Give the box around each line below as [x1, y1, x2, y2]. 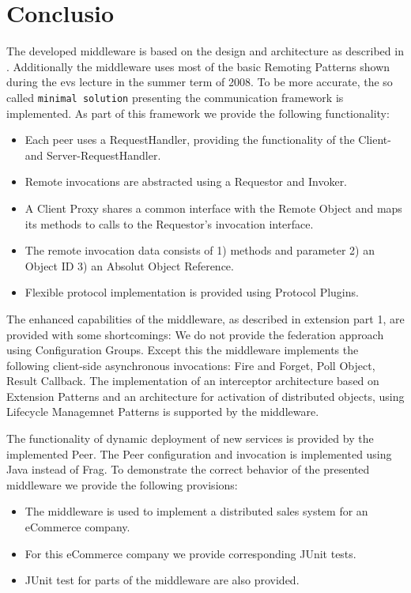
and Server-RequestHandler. [25, 146, 161, 163]
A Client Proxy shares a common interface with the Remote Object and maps [25, 199, 402, 216]
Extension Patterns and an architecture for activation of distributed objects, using [6, 387, 405, 404]
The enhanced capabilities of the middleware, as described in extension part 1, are [6, 310, 405, 327]
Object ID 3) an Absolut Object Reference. [25, 257, 234, 274]
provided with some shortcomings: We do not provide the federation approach [6, 326, 384, 342]
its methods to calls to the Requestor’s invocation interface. [25, 215, 314, 232]
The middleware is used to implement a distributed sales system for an [25, 503, 368, 519]
